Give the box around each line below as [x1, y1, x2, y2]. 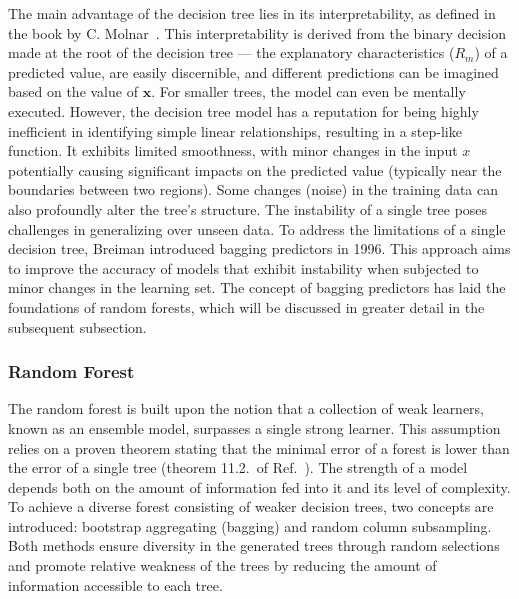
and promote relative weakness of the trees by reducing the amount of [8, 555, 437, 576]
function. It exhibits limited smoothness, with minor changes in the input [8, 140, 458, 161]
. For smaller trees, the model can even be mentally [151, 81, 466, 102]
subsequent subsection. [8, 316, 147, 337]
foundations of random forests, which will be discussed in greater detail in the [8, 296, 485, 317]
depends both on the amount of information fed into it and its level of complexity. [8, 476, 511, 497]
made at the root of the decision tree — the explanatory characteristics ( [8, 42, 455, 63]
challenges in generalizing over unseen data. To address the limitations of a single [8, 218, 506, 239]
